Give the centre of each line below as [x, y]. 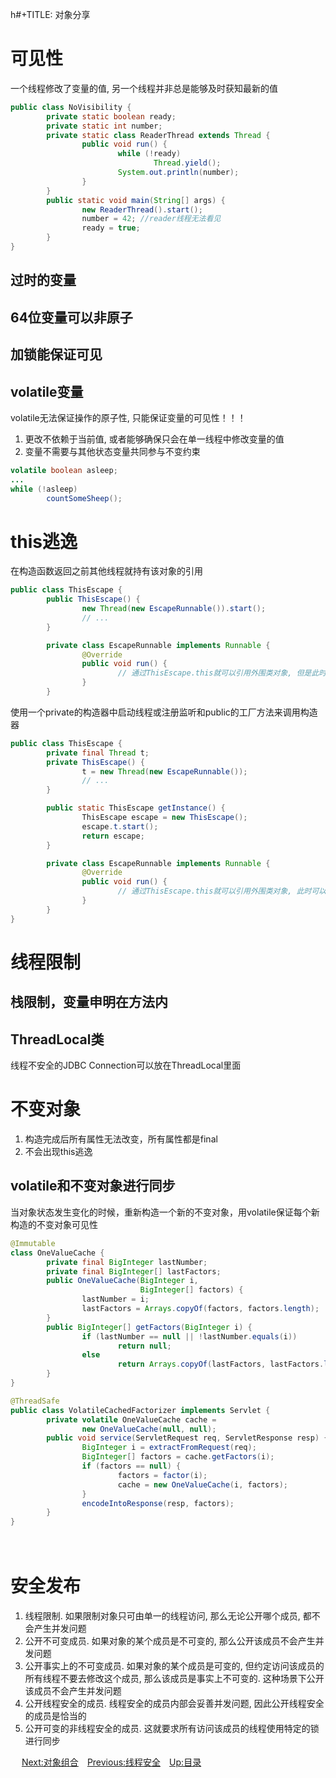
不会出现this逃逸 [58, 1152]
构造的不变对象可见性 [54, 1224]
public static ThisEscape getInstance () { [136, 808]
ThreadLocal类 [57, 1039]
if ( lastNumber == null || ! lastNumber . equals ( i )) [189, 1336]
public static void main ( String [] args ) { [136, 200]
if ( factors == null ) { [131, 1466]
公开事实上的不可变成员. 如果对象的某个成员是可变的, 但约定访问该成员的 [174, 1666]
